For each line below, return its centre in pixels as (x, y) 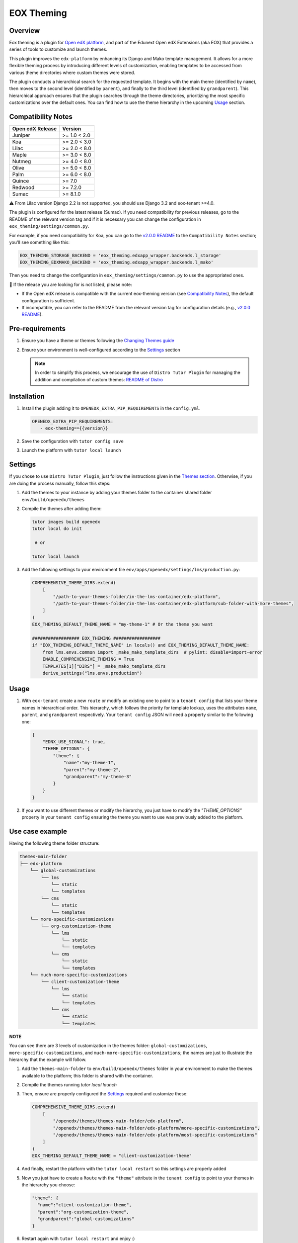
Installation (27, 396)
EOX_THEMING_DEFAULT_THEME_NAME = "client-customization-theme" (112, 1156)
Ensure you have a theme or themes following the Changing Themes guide (98, 341)
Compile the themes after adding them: (62, 508)
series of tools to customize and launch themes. (58, 49)
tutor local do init (57, 529)
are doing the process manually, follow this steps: (60, 483)
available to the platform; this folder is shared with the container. (87, 1075)
